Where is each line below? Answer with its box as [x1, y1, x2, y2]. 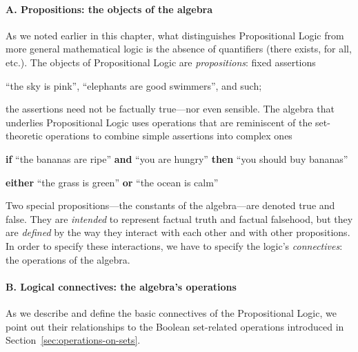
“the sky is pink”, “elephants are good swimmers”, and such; [6, 78, 262, 92]
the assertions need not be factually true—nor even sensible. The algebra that [6, 101, 335, 116]
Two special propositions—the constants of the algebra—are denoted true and [6, 198, 335, 213]
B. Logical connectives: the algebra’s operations [6, 279, 237, 293]
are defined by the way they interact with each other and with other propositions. [6, 225, 350, 239]
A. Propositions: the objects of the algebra [6, 1, 213, 16]
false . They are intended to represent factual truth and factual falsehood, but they [6, 211, 353, 226]
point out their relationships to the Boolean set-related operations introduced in [6, 319, 344, 333]
